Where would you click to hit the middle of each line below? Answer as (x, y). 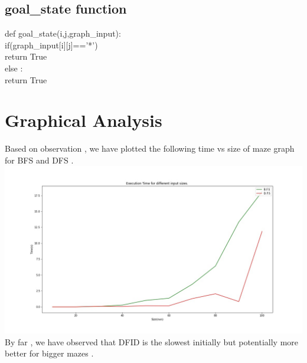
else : (14, 68)
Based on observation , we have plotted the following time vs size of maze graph (150, 148)
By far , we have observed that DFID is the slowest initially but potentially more (152, 341)
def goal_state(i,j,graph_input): (63, 33)
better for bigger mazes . (49, 353)
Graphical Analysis (84, 120)
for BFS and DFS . (39, 160)
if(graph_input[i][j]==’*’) (51, 45)
